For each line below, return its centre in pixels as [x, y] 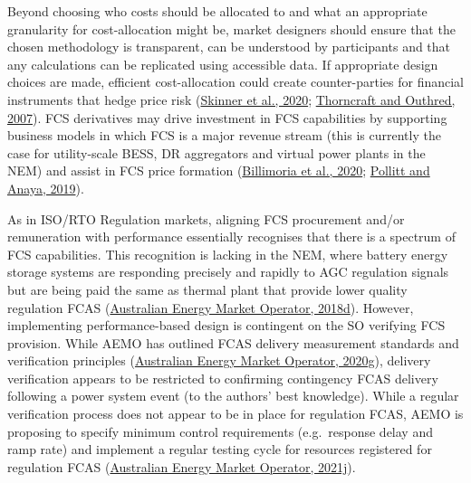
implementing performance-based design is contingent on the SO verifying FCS [226, 325]
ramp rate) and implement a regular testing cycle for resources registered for [220, 449]
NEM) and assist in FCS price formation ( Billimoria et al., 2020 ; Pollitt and [219, 170]
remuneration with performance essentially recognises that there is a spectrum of [231, 237]
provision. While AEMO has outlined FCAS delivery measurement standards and [233, 342]
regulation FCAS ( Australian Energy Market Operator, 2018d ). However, [211, 307]
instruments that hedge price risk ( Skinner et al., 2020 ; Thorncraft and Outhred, [231, 99]
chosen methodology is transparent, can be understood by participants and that [229, 47]
